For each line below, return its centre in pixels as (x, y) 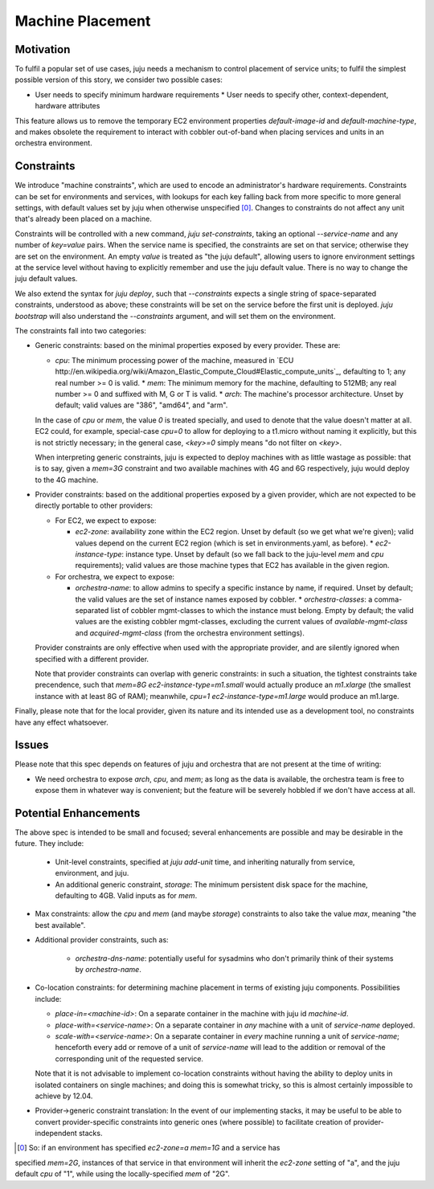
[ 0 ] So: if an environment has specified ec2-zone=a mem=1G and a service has (149, 1148)
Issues (32, 745)
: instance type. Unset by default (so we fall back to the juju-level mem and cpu (253, 554)
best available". (60, 925)
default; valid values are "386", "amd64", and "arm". (141, 405)
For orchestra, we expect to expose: (115, 576)
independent (56, 1134)
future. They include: (49, 844)
